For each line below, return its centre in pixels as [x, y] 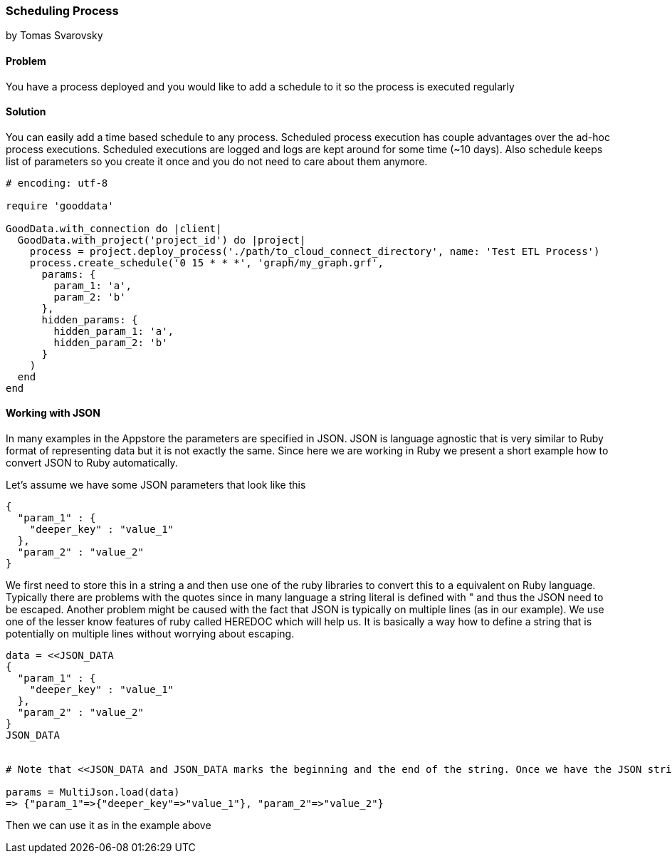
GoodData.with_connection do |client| [114, 228]
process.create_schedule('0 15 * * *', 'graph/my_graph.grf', [207, 262]
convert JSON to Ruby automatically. [92, 463]
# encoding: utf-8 [57, 183]
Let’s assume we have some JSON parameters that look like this [156, 485]
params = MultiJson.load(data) [93, 792]
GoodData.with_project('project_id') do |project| [162, 240]
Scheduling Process [62, 11]
